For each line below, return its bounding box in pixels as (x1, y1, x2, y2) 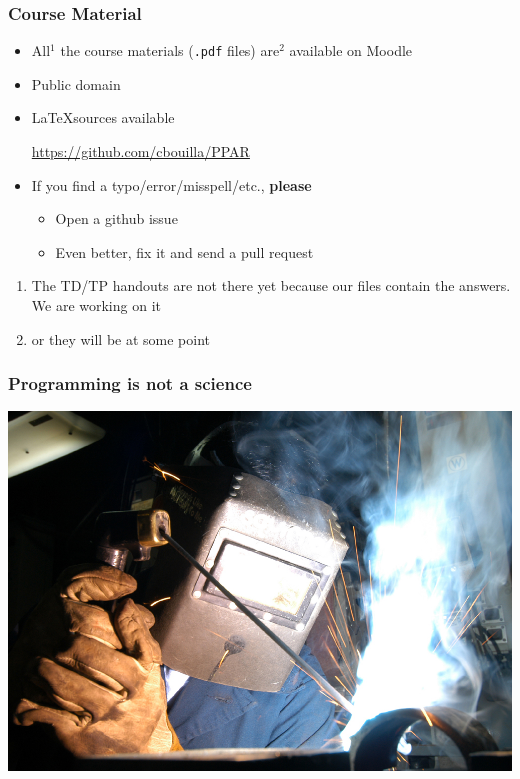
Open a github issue (55, 208, 178, 229)
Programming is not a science (8, 371, 252, 396)
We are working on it (31, 295, 161, 316)
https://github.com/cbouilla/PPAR (31, 141, 250, 162)
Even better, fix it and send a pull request (55, 241, 314, 262)
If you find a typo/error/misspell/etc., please (31, 174, 312, 195)
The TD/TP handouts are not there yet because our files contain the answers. (31, 275, 511, 296)
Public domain (31, 73, 121, 94)
